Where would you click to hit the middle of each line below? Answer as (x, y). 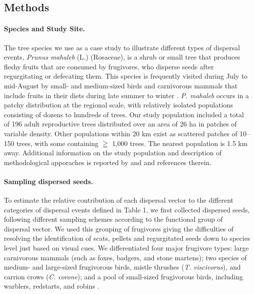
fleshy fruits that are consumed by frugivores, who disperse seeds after (109, 66)
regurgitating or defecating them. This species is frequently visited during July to (126, 76)
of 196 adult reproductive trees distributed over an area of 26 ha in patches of (120, 124)
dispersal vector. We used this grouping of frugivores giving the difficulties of (119, 228)
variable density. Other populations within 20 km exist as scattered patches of (121, 133)
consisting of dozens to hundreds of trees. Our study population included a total (124, 114)
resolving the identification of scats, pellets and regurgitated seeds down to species (127, 238)
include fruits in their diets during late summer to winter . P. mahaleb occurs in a (127, 95)
